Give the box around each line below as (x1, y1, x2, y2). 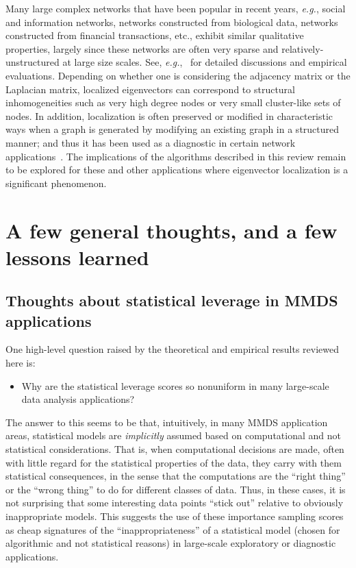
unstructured (5, 55, 60, 69)
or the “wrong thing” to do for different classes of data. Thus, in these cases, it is (5, 482, 346, 496)
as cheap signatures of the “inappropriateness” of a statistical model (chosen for (5, 522, 340, 536)
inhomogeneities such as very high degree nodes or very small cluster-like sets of (5, 95, 341, 110)
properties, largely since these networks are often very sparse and (5, 41, 279, 55)
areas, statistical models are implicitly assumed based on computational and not (5, 428, 341, 443)
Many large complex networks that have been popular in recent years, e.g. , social (5, 1, 346, 15)
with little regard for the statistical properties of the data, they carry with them (5, 455, 342, 469)
